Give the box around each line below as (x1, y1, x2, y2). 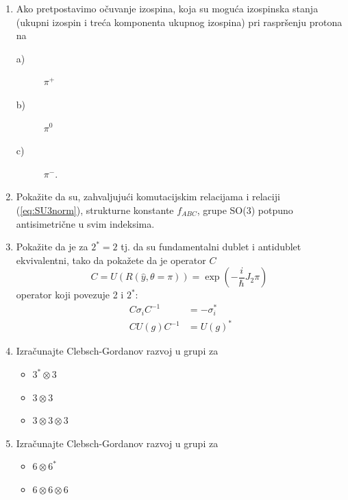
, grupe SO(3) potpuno (197, 202, 293, 217)
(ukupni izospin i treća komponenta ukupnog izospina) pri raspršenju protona (16, 14, 343, 29)
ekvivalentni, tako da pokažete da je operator (16, 252, 206, 267)
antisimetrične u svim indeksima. (16, 216, 155, 230)
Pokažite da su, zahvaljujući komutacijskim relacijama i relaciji (16, 189, 280, 204)
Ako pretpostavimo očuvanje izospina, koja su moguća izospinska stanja (16, 1, 319, 15)
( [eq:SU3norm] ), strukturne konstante (16, 202, 174, 217)
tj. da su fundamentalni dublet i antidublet (121, 239, 301, 254)
